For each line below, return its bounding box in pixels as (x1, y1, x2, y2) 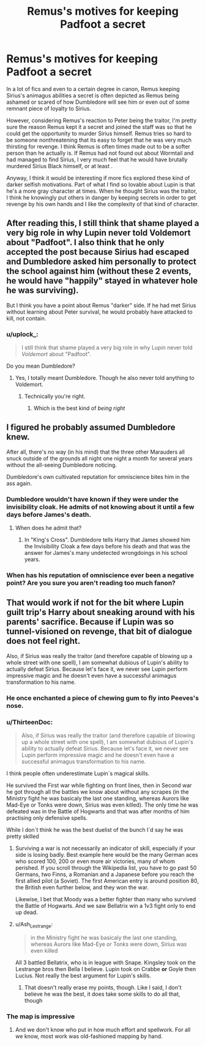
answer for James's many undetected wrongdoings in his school (24, 549, 188, 557)
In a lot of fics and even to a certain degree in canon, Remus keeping (6, 85, 180, 93)
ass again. (6, 479, 32, 487)
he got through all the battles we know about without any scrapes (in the (6, 788, 189, 796)
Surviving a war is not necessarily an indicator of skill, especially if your (15, 845, 196, 852)
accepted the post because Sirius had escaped (6, 247, 190, 257)
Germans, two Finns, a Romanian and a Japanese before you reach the (15, 870, 195, 878)
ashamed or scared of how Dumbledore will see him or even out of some (6, 98, 190, 106)
